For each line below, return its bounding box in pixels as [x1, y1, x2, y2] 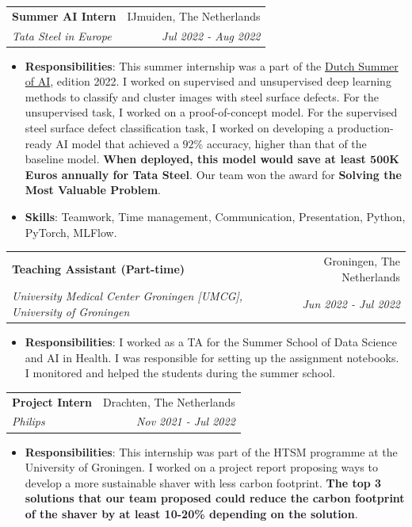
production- [337, 120, 394, 136]
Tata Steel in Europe [12, 27, 112, 44]
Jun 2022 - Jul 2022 [302, 296, 400, 312]
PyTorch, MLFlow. [25, 223, 117, 240]
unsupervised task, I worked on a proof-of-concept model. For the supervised [25, 104, 398, 120]
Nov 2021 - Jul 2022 [136, 413, 235, 430]
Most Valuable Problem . [25, 181, 161, 198]
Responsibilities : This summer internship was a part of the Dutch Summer [25, 57, 399, 74]
